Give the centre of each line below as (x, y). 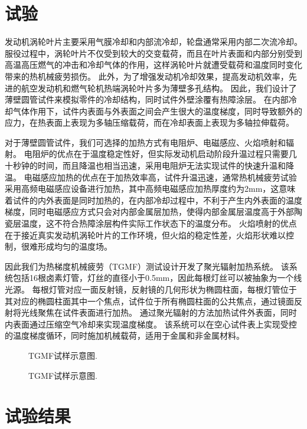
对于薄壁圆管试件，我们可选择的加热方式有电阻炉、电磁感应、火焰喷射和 (145, 142)
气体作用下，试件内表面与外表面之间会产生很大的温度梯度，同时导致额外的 (157, 111)
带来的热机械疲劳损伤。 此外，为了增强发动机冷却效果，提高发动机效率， (147, 76)
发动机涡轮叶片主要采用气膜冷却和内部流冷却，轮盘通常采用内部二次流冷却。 (153, 42)
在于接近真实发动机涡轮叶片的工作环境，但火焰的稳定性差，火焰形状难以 (145, 235)
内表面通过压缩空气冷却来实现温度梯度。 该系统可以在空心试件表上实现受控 (151, 324)
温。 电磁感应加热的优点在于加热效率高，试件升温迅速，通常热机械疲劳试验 (151, 177)
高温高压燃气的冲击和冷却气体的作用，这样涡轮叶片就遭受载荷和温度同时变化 (153, 65)
